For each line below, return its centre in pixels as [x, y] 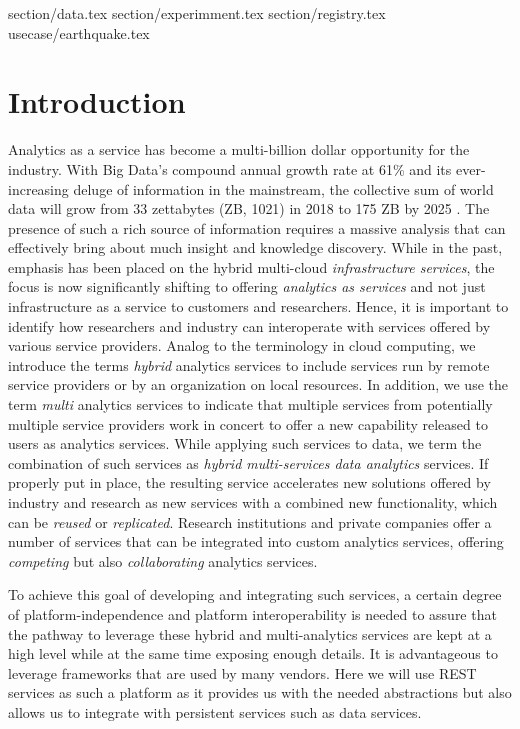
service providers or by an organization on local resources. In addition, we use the [258, 384]
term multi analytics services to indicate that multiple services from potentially [250, 404]
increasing [38, 188]
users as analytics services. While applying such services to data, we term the [245, 443]
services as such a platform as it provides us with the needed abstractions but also [260, 692]
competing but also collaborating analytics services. [163, 560]
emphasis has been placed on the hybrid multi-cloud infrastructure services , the [251, 266]
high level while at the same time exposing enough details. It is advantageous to [253, 653]
